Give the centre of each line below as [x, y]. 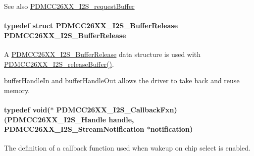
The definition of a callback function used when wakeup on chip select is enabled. [127, 148]
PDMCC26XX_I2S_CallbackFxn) [117, 109]
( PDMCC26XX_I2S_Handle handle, [69, 119]
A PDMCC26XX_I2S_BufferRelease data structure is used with [102, 54]
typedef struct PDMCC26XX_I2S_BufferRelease [91, 26]
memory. [17, 90]
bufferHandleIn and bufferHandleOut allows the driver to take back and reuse [122, 80]
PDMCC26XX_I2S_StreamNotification [74, 129]
